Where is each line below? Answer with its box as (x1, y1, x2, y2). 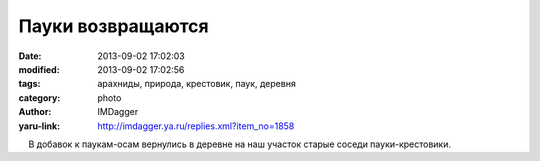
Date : (18, 50, 42, 62)
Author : (18, 106, 52, 118)
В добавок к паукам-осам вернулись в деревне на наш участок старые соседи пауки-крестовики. (28, 138, 452, 150)
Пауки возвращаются (18, 15, 209, 37)
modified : (18, 63, 60, 75)
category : (18, 91, 61, 104)
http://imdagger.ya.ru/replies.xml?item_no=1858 (97, 120, 295, 132)
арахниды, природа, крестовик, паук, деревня (97, 78, 297, 90)
